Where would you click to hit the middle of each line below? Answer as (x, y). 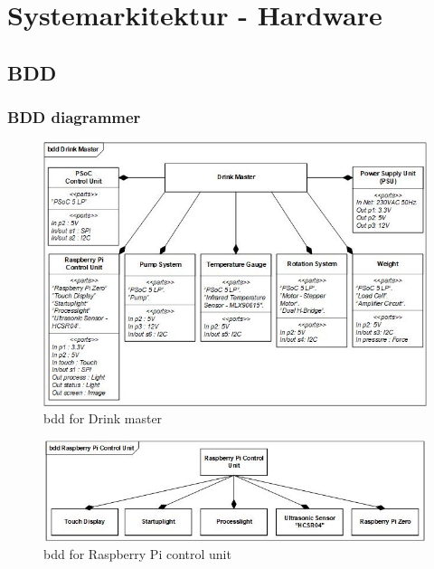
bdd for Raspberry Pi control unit (137, 553)
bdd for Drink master (103, 418)
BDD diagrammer (74, 117)
